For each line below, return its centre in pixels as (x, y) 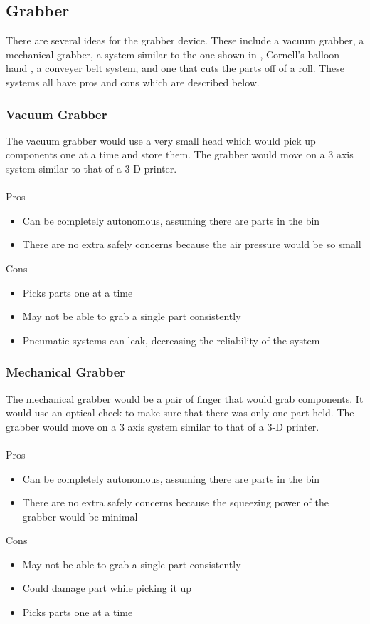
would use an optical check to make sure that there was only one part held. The (180, 413)
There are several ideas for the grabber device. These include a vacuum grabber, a (185, 40)
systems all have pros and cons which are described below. (133, 82)
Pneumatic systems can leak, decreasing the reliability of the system (171, 340)
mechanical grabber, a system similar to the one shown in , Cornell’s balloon (173, 54)
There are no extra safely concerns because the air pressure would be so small (192, 244)
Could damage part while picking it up (107, 588)
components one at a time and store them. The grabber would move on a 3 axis (180, 154)
